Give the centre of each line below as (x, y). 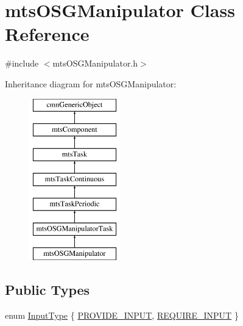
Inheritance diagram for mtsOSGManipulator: (91, 83)
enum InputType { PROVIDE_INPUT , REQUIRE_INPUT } (122, 315)
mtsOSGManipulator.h (95, 63)
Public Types (48, 290)
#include (22, 63)
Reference (47, 34)
